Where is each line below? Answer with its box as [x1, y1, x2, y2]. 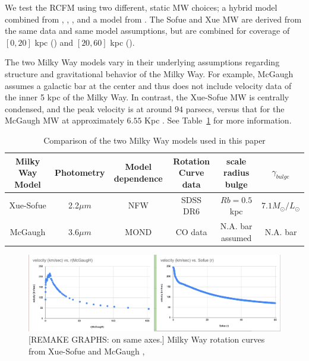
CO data [175, 225, 207, 237]
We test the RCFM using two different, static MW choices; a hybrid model [5, 1, 278, 13]
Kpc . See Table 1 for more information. [144, 114, 292, 126]
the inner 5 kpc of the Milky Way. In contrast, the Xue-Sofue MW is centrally [5, 91, 289, 103]
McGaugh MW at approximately [5, 114, 124, 126]
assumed [220, 231, 252, 243]
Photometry [55, 166, 105, 179]
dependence [113, 172, 163, 184]
